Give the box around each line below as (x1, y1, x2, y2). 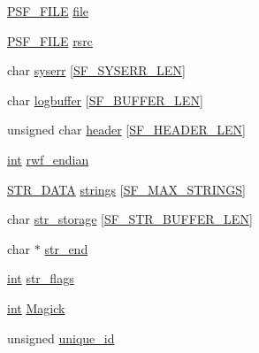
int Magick (7, 298, 65, 317)
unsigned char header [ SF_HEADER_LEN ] (7, 120, 246, 139)
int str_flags (7, 269, 74, 288)
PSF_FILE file (7, 2, 89, 19)
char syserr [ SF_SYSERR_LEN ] (7, 61, 186, 80)
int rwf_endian (7, 150, 89, 168)
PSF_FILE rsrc (7, 31, 93, 50)
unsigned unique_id (7, 328, 115, 347)
